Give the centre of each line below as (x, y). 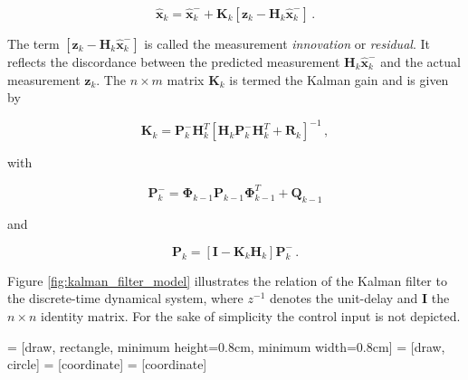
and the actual (420, 62)
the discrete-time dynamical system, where (125, 298)
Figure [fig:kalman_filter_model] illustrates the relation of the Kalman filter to (227, 280)
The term (33, 43)
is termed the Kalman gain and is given (339, 79)
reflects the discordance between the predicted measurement (174, 62)
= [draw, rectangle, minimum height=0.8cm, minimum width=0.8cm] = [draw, (226, 346)
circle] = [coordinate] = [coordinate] (107, 364)
